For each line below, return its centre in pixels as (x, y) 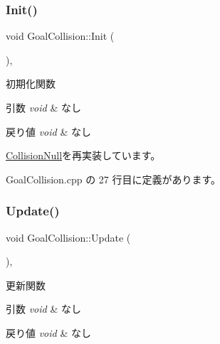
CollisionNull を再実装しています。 (83, 155)
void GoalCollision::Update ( (68, 237)
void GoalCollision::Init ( (60, 36)
